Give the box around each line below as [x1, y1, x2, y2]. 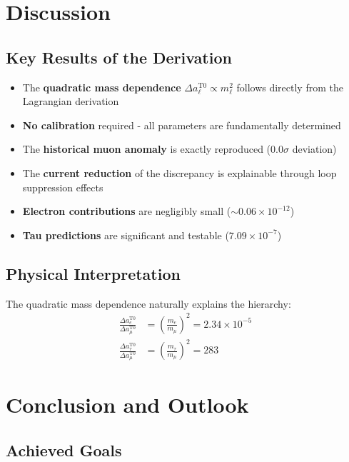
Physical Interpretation [6, 262, 181, 284]
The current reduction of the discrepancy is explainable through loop [22, 165, 337, 180]
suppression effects [22, 179, 103, 194]
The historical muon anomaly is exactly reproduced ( [22, 141, 271, 156]
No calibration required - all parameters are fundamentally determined [22, 117, 341, 132]
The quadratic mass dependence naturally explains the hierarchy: [6, 296, 291, 311]
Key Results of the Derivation [6, 46, 232, 68]
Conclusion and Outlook [6, 390, 249, 419]
